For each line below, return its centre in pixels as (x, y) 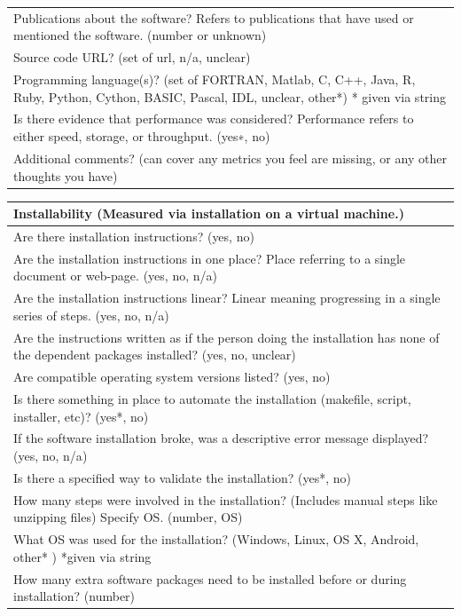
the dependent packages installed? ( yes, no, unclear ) (155, 355)
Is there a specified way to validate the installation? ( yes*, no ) (183, 477)
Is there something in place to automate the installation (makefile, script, (212, 398)
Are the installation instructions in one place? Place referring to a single (210, 258)
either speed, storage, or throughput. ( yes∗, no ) (142, 136)
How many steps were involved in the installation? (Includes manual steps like (226, 499)
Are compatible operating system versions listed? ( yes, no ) (172, 377)
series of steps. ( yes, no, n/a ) (91, 315)
